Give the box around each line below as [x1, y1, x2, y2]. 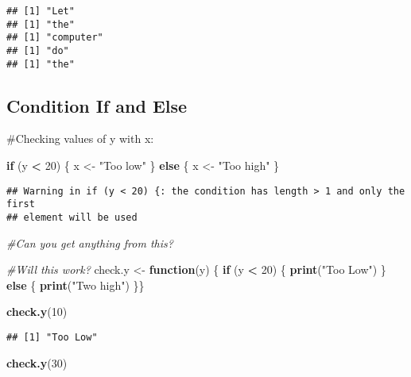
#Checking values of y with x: [6, 130, 154, 147]
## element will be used [6, 211, 138, 223]
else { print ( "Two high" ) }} [6, 276, 145, 293]
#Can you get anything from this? [6, 234, 173, 251]
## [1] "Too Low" [6, 332, 98, 344]
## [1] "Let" [6, 6, 75, 17]
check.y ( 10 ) [6, 303, 68, 320]
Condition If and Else [6, 93, 188, 117]
